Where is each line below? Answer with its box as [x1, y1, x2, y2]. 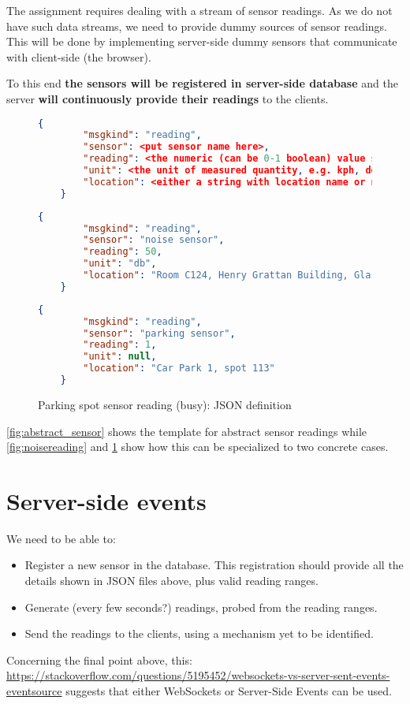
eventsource [6, 683, 62, 698]
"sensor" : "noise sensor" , [83, 234, 225, 246]
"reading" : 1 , [83, 339, 157, 351]
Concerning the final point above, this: [6, 651, 192, 668]
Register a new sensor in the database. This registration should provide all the [24, 557, 404, 573]
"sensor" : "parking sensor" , [83, 327, 236, 339]
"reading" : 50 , [83, 246, 162, 258]
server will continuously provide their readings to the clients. [6, 90, 329, 106]
